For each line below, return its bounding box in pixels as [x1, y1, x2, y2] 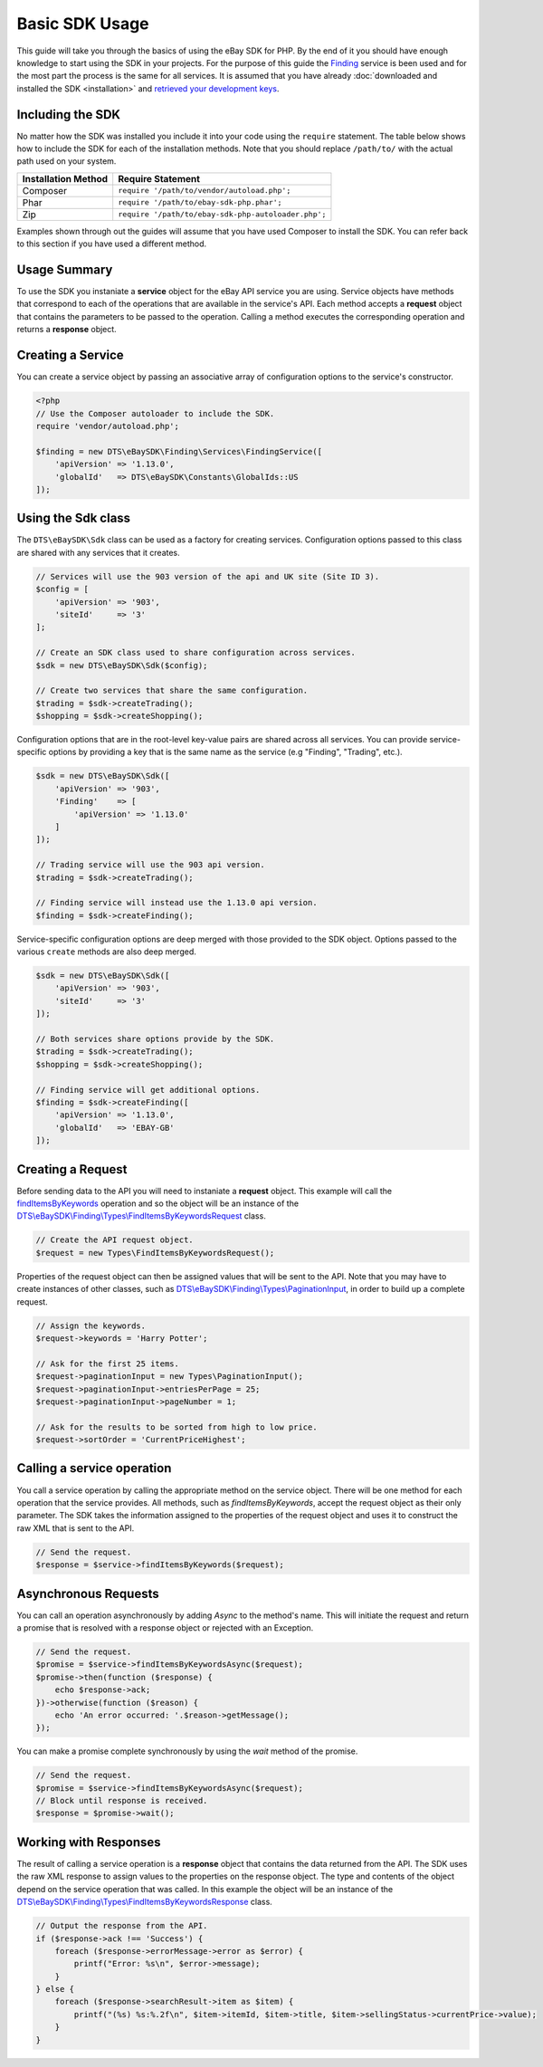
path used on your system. [16, 156, 117, 167]
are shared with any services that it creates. [16, 547, 180, 558]
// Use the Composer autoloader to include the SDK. [35, 408, 275, 418]
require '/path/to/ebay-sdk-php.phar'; [118, 197, 282, 207]
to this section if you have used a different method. [16, 238, 207, 249]
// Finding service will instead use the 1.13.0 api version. [35, 897, 318, 908]
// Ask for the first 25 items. [35, 1358, 180, 1369]
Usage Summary [16, 263, 113, 277]
